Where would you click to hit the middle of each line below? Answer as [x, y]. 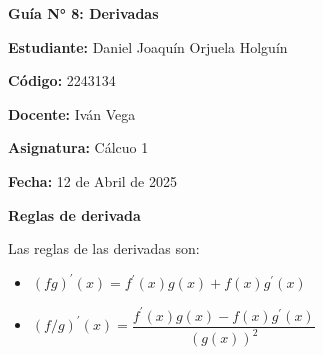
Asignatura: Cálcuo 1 [78, 147]
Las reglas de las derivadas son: [104, 248]
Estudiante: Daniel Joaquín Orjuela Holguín [148, 46]
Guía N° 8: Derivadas [83, 13]
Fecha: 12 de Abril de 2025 [92, 180]
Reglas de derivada [74, 214]
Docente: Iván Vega [72, 113]
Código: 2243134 [62, 80]
